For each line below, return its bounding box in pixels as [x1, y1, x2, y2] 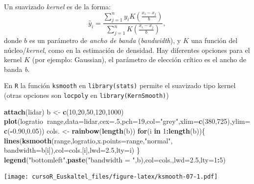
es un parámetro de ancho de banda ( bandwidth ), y [29, 35, 181, 46]
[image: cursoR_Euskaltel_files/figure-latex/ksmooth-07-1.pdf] [4, 173, 218, 181]
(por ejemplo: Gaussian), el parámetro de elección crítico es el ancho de [32, 54, 246, 65]
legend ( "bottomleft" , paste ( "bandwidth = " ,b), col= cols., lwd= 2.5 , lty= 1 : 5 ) [4, 154, 226, 164]
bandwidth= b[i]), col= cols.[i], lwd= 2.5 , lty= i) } [4, 145, 140, 155]
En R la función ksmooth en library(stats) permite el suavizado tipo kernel [4, 80, 236, 91]
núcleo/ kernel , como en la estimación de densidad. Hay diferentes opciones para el [4, 45, 250, 55]
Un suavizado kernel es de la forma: [4, 1, 111, 11]
